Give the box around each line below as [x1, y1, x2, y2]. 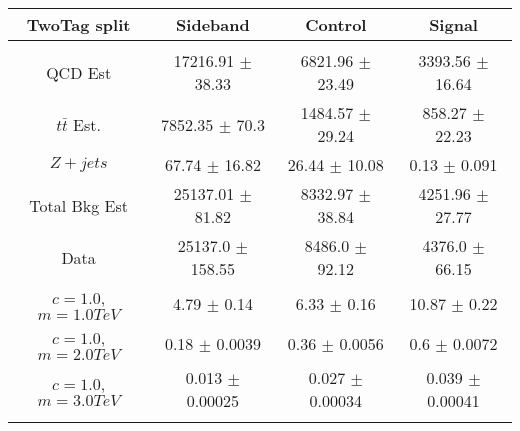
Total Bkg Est [29, 193, 128, 217]
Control [305, 13, 367, 36]
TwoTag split [26, 13, 131, 36]
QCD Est [46, 60, 112, 84]
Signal [429, 13, 478, 36]
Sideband [176, 13, 250, 36]
